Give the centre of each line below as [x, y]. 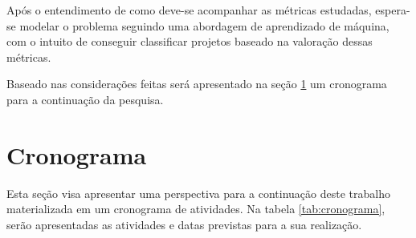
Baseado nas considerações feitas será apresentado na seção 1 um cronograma [197, 84]
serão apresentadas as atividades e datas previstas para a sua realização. [184, 224]
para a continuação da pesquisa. [85, 99]
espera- [393, 10]
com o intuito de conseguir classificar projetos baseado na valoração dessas [190, 41]
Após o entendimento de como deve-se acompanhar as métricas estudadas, [189, 10]
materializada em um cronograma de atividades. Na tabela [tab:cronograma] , [196, 209]
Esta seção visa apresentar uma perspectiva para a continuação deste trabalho [198, 193]
